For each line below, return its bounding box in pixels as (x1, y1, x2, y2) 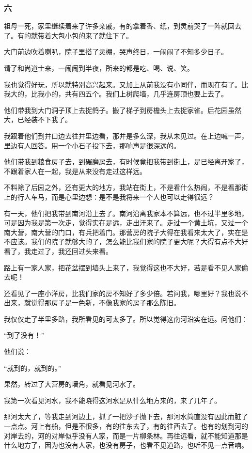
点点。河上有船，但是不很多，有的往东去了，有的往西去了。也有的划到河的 (10, 421, 248, 431)
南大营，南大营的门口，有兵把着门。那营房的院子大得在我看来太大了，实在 (4, 227, 241, 237)
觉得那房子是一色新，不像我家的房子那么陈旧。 (31, 297, 180, 308)
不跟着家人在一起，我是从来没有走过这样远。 (4, 166, 146, 176)
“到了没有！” (4, 330, 45, 340)
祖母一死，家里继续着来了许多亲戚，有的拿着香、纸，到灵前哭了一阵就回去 (4, 21, 241, 31)
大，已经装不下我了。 (4, 114, 72, 125)
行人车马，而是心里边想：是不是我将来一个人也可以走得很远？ (17, 191, 214, 202)
